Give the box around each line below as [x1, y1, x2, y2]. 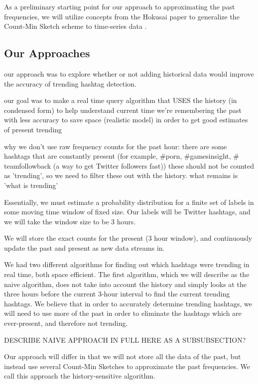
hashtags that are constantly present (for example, [4, 151, 158, 161]
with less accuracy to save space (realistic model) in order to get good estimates [4, 114, 248, 125]
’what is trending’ [4, 180, 58, 190]
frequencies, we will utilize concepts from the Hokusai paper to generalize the [4, 11, 240, 21]
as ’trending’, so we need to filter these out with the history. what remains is [4, 170, 238, 181]
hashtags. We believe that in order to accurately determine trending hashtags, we [4, 298, 252, 308]
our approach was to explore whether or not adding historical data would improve [4, 68, 254, 79]
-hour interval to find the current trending [101, 288, 230, 299]
